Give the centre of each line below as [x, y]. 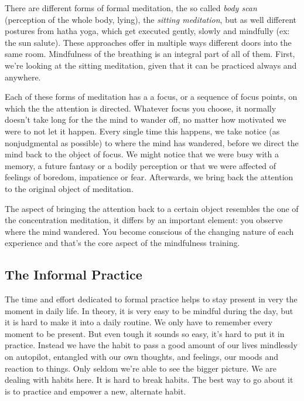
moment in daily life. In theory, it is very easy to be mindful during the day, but [149, 310]
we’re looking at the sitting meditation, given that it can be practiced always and [151, 65]
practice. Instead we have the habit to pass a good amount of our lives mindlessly [151, 345]
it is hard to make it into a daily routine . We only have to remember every [139, 322]
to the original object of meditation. [69, 188]
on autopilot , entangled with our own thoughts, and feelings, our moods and [142, 357]
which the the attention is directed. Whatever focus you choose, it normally [141, 108]
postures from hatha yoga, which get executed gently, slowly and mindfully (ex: [147, 31]
